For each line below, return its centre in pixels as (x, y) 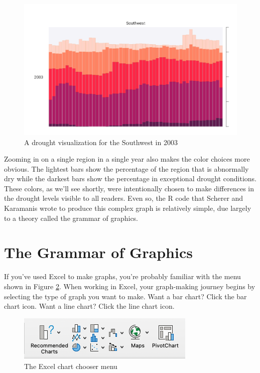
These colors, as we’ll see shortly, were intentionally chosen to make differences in (129, 188)
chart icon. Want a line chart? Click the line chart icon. (89, 306)
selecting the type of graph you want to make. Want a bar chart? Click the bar (125, 296)
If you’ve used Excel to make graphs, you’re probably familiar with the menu (122, 276)
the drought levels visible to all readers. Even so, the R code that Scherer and (124, 198)
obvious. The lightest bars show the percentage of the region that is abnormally (126, 168)
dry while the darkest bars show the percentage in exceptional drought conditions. (130, 178)
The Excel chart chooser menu (71, 366)
